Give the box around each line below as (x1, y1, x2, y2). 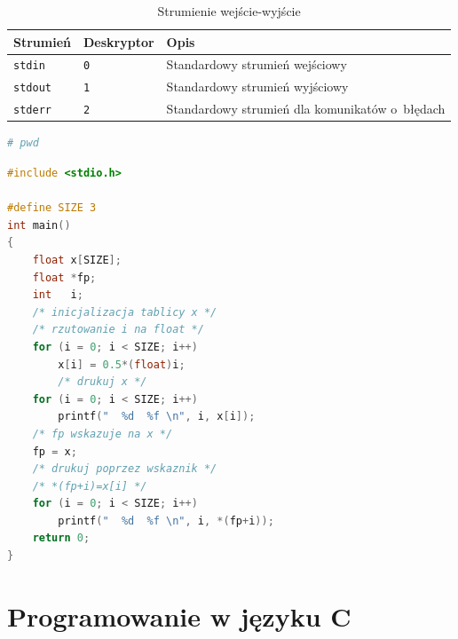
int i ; (32, 288, 83, 302)
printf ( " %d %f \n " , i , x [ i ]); (58, 410, 256, 423)
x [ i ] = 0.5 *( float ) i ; (58, 358, 186, 371)
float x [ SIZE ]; (32, 253, 122, 266)
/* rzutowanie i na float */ (32, 323, 204, 336)
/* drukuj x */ (58, 375, 147, 389)
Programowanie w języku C (7, 597, 351, 634)
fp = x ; (32, 445, 77, 458)
